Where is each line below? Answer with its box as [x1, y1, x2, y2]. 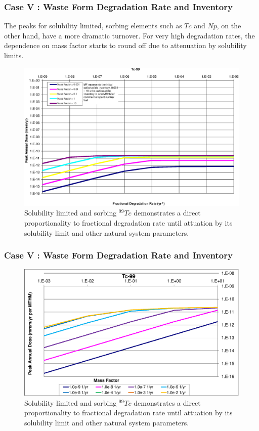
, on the [217, 20, 241, 31]
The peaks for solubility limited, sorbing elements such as [4, 20, 182, 31]
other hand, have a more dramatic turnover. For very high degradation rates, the [4, 30, 255, 40]
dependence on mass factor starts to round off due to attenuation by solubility [4, 40, 247, 51]
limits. [4, 50, 24, 60]
